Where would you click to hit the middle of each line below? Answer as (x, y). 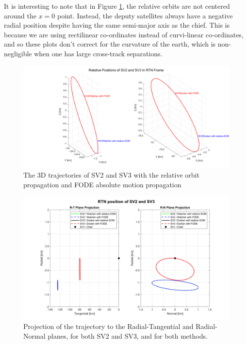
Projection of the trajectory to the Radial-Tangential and (108, 326)
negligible (18, 53)
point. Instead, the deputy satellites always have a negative (145, 15)
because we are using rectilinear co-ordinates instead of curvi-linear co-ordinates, (124, 34)
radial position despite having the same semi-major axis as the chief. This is (117, 25)
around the (20, 15)
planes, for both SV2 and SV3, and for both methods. (128, 336)
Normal (34, 336)
